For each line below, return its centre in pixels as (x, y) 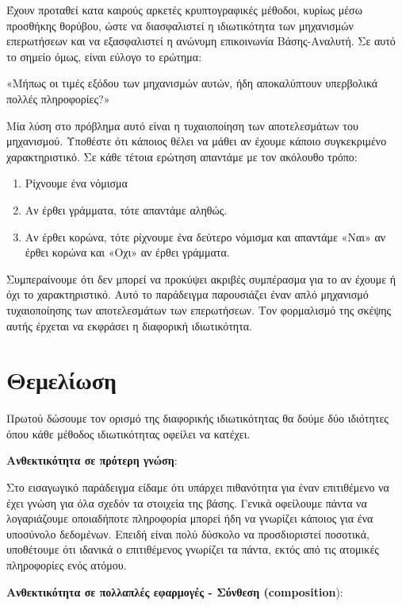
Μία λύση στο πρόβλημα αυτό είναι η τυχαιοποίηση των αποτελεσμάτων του (182, 125)
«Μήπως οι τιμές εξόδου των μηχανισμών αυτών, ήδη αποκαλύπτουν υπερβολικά (192, 83)
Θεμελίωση (61, 380)
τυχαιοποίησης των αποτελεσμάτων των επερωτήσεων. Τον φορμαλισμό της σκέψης (199, 309)
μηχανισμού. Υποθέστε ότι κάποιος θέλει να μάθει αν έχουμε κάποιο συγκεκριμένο (197, 141)
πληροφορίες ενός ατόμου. (67, 564)
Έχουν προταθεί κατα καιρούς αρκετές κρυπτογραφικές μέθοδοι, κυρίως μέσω (184, 10)
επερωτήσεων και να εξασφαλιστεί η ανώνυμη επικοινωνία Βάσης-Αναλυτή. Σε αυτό (201, 41)
